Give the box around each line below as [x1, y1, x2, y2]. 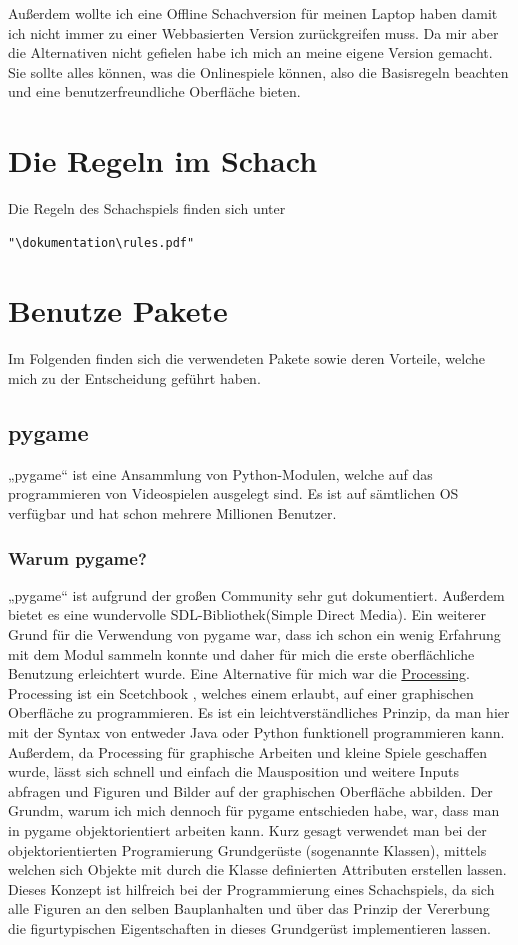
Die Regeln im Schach [8, 140, 318, 181]
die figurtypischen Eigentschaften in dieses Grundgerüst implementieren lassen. [8, 917, 491, 938]
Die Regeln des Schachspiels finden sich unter [8, 198, 286, 219]
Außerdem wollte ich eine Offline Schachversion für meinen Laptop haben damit [8, 3, 498, 23]
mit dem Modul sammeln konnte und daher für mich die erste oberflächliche [8, 643, 475, 664]
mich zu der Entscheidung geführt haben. [8, 368, 261, 388]
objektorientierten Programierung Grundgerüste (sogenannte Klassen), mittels [8, 839, 487, 860]
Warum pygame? [8, 545, 147, 570]
